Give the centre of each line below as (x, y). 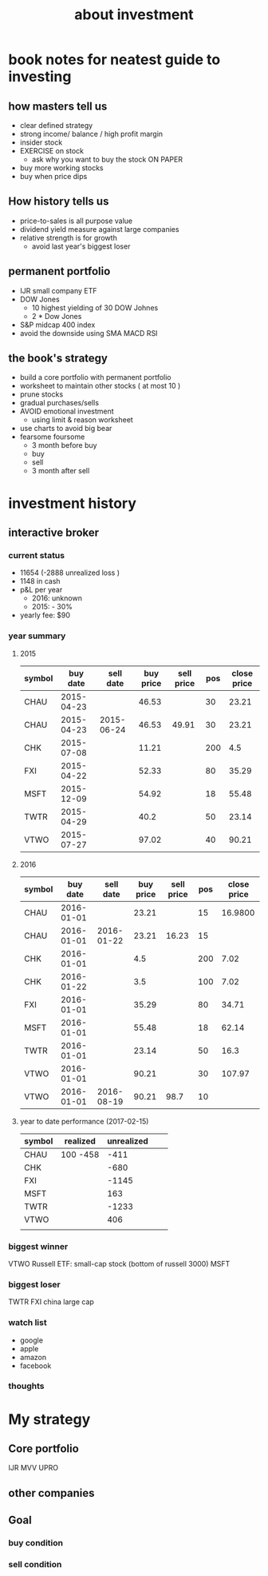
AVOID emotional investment (67, 411)
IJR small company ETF (58, 290)
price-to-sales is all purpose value (76, 221)
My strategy (49, 1419)
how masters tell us (58, 106)
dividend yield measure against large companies (99, 229)
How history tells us (59, 201)
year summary (37, 636)
